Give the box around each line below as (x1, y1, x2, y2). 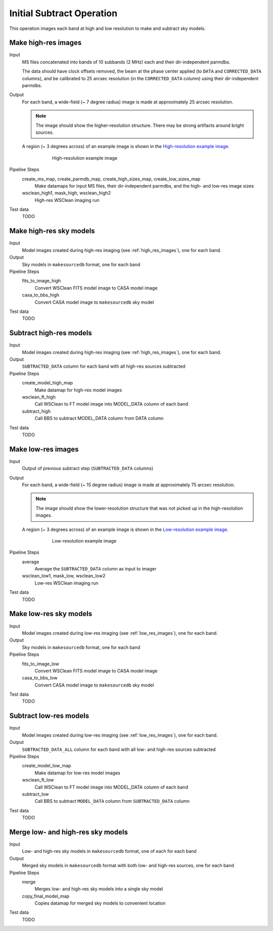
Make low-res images (9, 445, 79, 453)
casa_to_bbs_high (22, 292, 60, 298)
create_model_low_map (22, 763, 71, 769)
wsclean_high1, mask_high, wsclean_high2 (22, 190, 111, 196)
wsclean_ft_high (22, 393, 56, 400)
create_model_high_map (22, 380, 73, 386)
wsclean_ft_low (22, 777, 54, 783)
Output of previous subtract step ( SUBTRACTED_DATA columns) (22, 465, 154, 472)
